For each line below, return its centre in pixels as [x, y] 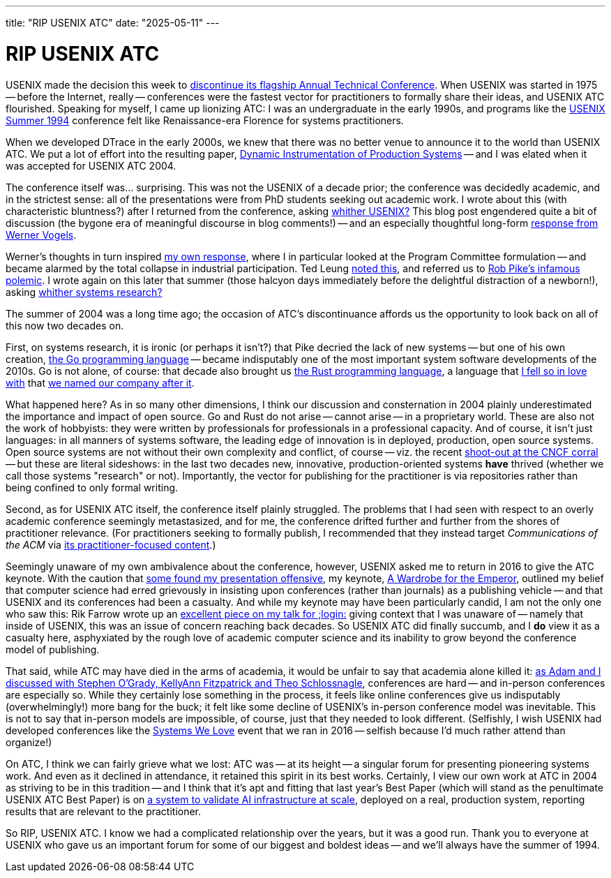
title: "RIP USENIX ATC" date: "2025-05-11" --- [113, 23]
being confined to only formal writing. [92, 487]
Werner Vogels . [41, 235]
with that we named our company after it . [100, 382]
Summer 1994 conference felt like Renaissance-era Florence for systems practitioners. [205, 120]
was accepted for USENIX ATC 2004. [91, 165]
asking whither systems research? [84, 292]
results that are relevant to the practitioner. [104, 811]
